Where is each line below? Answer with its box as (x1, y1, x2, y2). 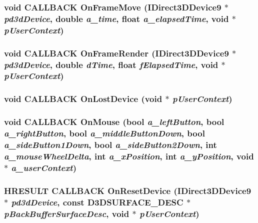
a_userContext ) (11, 161, 76, 173)
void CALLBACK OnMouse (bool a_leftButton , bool (4, 115, 224, 128)
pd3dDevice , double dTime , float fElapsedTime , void (4, 58, 218, 70)
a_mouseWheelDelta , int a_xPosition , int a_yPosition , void (4, 149, 254, 162)
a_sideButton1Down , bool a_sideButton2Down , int (4, 138, 217, 150)
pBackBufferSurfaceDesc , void (4, 207, 129, 219)
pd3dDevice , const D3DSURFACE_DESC (11, 195, 183, 208)
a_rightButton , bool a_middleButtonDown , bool (4, 127, 205, 139)
